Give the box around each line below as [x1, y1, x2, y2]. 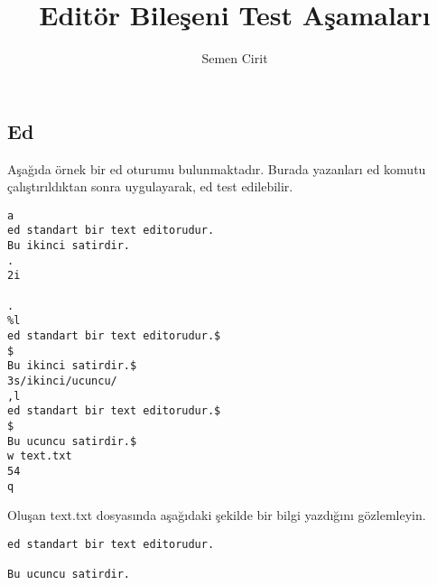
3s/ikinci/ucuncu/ [7, 374, 117, 387]
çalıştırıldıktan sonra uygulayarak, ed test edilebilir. [7, 177, 293, 196]
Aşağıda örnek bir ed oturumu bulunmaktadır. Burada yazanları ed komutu [7, 159, 426, 178]
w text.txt [7, 450, 72, 463]
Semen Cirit [201, 49, 268, 68]
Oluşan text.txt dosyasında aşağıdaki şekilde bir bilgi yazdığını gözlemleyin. [7, 506, 426, 525]
